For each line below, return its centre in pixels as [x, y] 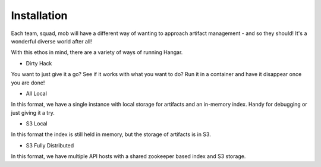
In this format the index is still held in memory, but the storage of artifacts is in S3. [111, 134]
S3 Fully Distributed [50, 145]
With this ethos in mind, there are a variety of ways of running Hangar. [97, 52]
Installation [39, 15]
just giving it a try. [33, 112]
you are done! [28, 83]
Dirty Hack [39, 63]
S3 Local [37, 124]
